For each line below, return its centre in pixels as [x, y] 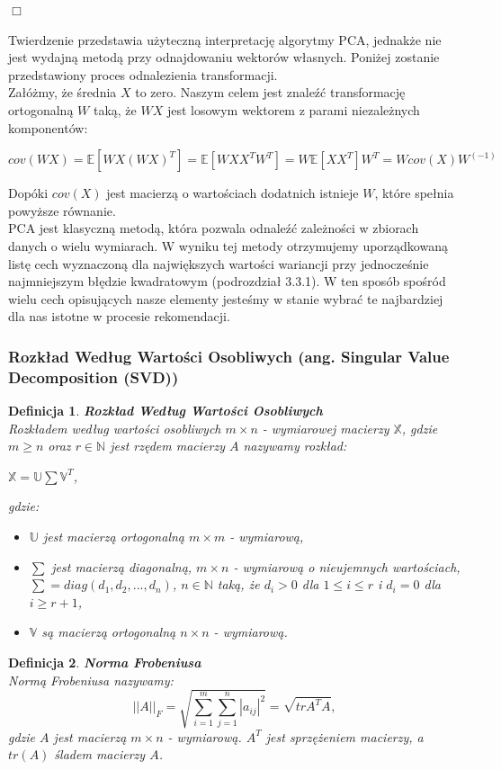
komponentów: [48, 127]
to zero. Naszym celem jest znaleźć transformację [270, 92]
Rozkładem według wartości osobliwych [115, 428]
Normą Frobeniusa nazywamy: [91, 680]
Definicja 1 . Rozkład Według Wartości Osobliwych [166, 411]
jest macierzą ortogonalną [113, 537]
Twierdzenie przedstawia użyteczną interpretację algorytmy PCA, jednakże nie [225, 39]
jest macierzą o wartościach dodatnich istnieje [233, 193]
